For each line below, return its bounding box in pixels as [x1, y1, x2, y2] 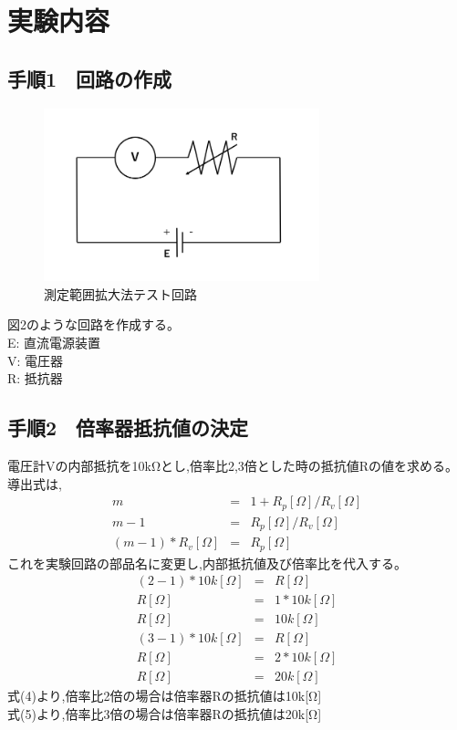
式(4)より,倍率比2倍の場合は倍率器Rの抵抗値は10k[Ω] [7, 686, 322, 705]
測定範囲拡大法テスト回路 [44, 284, 197, 303]
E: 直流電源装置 [7, 332, 101, 351]
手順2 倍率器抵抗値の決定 [7, 413, 249, 442]
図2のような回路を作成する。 [7, 315, 180, 334]
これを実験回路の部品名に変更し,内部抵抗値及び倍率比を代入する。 [7, 553, 407, 572]
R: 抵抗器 [7, 369, 63, 388]
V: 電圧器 [7, 350, 64, 370]
